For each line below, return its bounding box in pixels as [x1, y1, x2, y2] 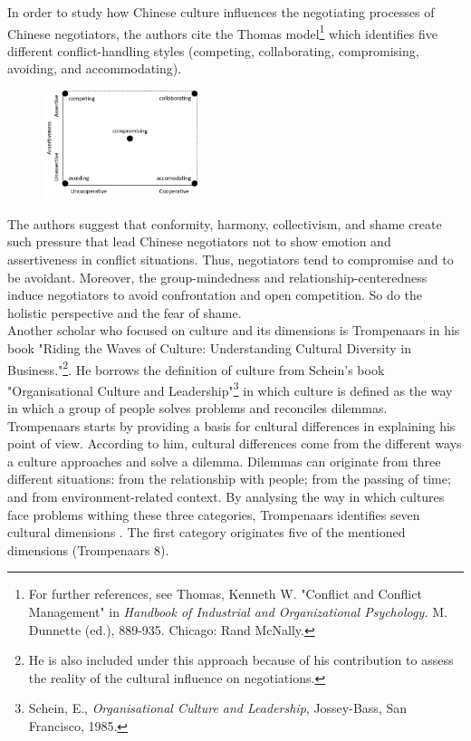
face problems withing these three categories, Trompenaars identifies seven [7, 505, 420, 524]
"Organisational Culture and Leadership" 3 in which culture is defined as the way [7, 378, 453, 399]
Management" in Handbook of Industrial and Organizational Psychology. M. [28, 602, 447, 621]
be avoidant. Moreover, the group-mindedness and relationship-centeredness [7, 267, 428, 286]
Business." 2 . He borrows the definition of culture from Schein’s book [7, 357, 385, 379]
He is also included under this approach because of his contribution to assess [28, 650, 454, 669]
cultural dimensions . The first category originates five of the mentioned [7, 523, 406, 542]
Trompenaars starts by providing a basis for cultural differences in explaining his [7, 416, 456, 435]
